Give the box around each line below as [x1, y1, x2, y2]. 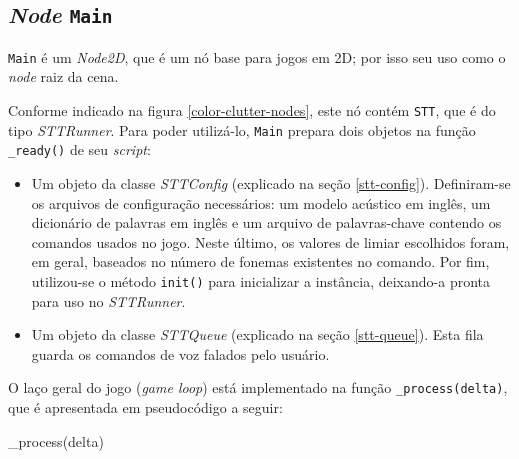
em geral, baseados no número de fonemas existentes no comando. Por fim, [31, 251, 490, 272]
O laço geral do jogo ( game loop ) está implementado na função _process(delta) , [8, 377, 508, 398]
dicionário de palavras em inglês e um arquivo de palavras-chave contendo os [31, 212, 502, 233]
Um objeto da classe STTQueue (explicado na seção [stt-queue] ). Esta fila [31, 324, 484, 345]
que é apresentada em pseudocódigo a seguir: [8, 397, 283, 418]
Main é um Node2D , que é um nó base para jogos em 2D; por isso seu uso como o [8, 46, 506, 67]
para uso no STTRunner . [31, 290, 186, 311]
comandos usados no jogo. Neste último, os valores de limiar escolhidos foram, [31, 231, 510, 252]
